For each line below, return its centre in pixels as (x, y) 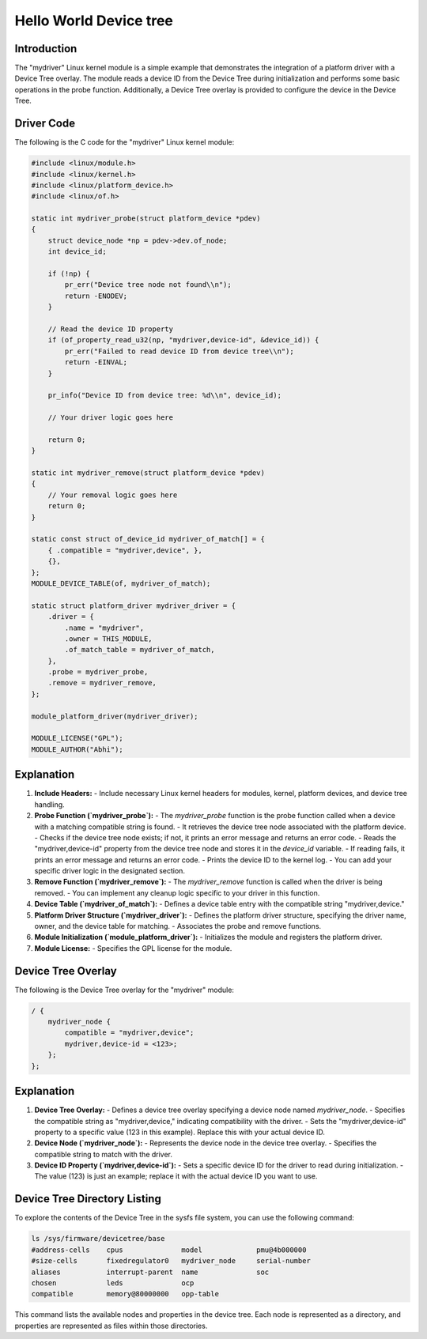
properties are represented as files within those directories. (111, 1326)
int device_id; (77, 252)
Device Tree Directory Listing (88, 1199)
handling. (49, 804)
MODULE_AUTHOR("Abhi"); (77, 749)
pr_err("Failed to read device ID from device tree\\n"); (179, 351)
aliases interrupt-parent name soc (150, 1272)
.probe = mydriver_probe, (98, 672)
